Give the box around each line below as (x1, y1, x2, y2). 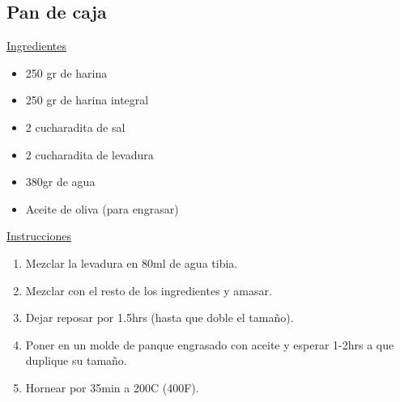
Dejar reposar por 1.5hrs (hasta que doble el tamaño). (25, 309, 294, 326)
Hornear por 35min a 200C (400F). (25, 379, 199, 396)
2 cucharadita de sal (25, 118, 126, 135)
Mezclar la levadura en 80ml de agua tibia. (25, 254, 238, 271)
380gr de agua (25, 173, 96, 190)
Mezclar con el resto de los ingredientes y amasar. (25, 281, 272, 298)
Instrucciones (6, 227, 71, 244)
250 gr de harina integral (25, 91, 149, 108)
